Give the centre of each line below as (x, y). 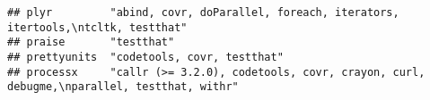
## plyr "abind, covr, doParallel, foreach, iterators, (203, 12)
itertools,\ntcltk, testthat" (97, 27)
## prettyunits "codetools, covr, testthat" (145, 57)
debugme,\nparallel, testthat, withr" (123, 87)
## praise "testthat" (91, 42)
